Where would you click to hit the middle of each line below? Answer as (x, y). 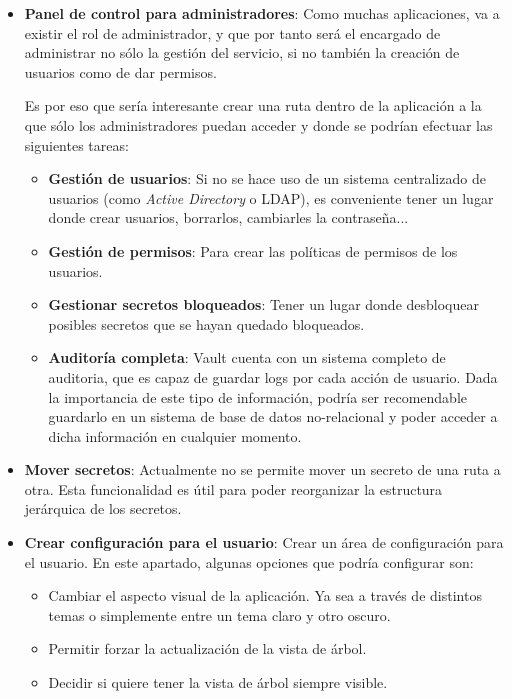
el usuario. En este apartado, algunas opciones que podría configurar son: (249, 561)
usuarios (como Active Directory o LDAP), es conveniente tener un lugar (271, 197)
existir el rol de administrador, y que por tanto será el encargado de (232, 32)
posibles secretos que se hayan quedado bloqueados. (206, 323)
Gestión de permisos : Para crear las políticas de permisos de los (253, 250)
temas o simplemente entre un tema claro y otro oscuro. (219, 614)
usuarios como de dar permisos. (120, 71)
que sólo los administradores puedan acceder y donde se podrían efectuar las (258, 124)
